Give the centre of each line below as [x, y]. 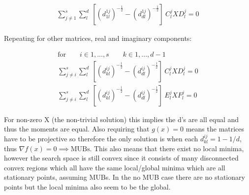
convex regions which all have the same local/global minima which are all [115, 167]
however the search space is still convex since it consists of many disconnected [121, 158]
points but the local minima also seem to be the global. [87, 186]
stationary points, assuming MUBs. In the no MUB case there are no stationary [124, 177]
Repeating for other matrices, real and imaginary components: [98, 38]
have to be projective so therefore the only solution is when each [101, 138]
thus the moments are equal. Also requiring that [77, 129]
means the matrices [215, 129]
